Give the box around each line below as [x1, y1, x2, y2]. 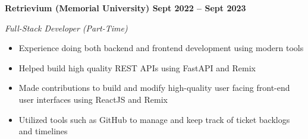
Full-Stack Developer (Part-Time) [5, 21, 128, 34]
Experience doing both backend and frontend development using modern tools [18, 42, 304, 54]
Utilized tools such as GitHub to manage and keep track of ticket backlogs [18, 113, 290, 125]
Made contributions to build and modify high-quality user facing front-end [18, 81, 290, 94]
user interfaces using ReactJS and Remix [18, 93, 168, 105]
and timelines [18, 125, 68, 137]
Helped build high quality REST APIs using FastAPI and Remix [18, 61, 256, 74]
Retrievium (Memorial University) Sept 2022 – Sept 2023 [5, 2, 246, 14]
